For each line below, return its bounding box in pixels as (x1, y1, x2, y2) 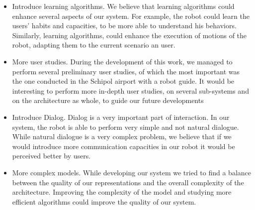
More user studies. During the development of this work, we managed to (12, 56, 233, 66)
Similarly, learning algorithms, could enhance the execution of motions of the (12, 30, 247, 40)
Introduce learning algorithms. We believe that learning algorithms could (12, 1, 235, 11)
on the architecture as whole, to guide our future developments (12, 95, 204, 105)
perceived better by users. (12, 151, 91, 161)
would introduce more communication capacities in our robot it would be (12, 141, 235, 151)
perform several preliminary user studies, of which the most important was (12, 66, 240, 76)
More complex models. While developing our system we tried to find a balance (12, 167, 252, 177)
